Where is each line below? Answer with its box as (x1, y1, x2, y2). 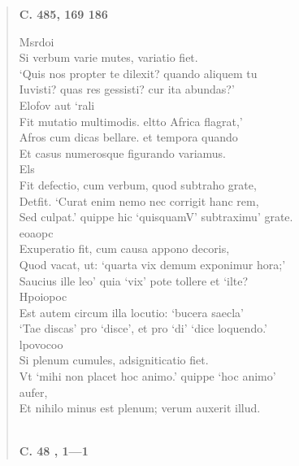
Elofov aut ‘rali (19, 96, 95, 113)
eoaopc (19, 224, 54, 241)
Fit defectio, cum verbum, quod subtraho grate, (19, 176, 257, 193)
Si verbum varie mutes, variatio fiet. (19, 49, 198, 66)
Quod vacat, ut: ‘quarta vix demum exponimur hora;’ (19, 255, 286, 272)
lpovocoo (19, 335, 63, 352)
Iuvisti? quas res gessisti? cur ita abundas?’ (19, 81, 235, 98)
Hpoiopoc (19, 288, 67, 305)
